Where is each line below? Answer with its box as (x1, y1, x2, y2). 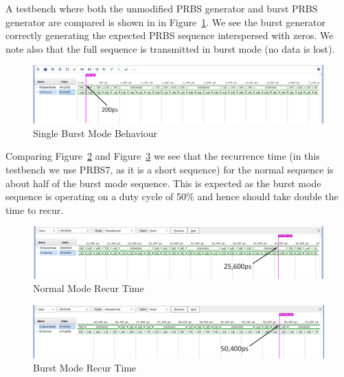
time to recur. (5, 202, 64, 217)
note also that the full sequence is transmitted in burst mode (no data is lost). (5, 41, 335, 56)
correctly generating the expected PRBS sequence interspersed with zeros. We (5, 28, 334, 42)
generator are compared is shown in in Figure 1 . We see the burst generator (5, 14, 325, 29)
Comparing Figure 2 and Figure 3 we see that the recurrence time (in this (5, 149, 320, 163)
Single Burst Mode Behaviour (33, 125, 158, 140)
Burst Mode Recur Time (33, 361, 137, 375)
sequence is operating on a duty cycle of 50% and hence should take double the (5, 189, 339, 204)
